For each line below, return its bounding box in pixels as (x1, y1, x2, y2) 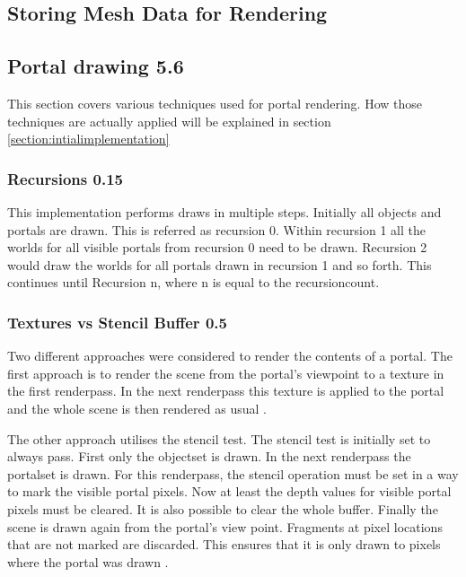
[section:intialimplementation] (7, 129, 170, 148)
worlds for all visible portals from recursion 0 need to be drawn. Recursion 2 (7, 238, 427, 257)
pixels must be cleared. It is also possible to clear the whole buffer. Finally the (7, 499, 438, 518)
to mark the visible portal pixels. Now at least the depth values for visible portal (7, 482, 452, 501)
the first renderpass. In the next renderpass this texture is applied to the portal (7, 381, 444, 400)
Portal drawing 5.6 (7, 52, 184, 80)
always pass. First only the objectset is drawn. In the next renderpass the (7, 447, 411, 466)
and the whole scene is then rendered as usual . (7, 398, 267, 417)
